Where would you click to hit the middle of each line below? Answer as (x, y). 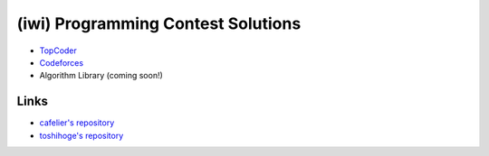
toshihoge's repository (81, 135)
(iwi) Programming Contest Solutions (159, 23)
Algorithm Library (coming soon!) (101, 76)
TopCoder (58, 50)
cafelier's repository (77, 123)
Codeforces (62, 62)
